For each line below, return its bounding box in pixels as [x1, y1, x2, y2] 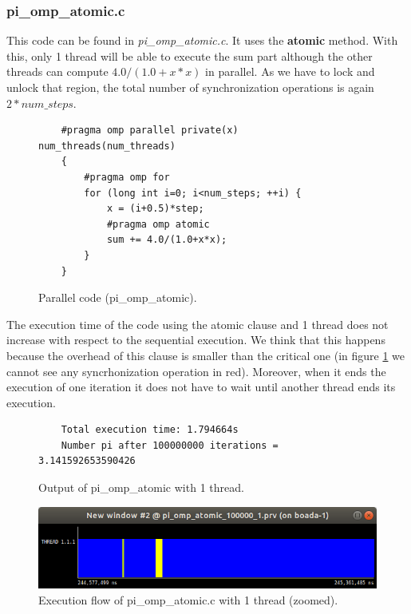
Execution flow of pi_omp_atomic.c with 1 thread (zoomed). [38, 591, 338, 608]
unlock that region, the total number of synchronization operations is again [6, 79, 374, 95]
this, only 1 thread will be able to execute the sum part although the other [6, 47, 373, 64]
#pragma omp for [84, 171, 170, 183]
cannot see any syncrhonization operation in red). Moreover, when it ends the [6, 362, 386, 379]
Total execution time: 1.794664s [61, 424, 239, 436]
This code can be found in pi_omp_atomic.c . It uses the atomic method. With [6, 32, 398, 49]
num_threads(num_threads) [38, 140, 176, 152]
